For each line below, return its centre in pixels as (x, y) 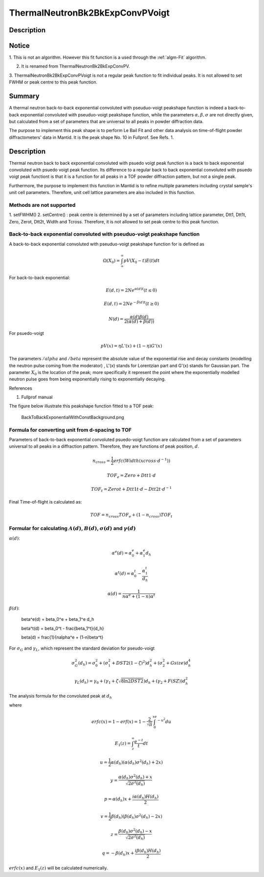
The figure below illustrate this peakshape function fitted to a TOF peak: (81, 406)
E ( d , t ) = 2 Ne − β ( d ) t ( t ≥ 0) (131, 303)
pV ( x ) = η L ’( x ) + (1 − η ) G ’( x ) (131, 346)
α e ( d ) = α (122, 552)
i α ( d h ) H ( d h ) (145, 797)
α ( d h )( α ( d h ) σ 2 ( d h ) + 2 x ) (137, 762)
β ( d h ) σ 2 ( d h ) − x (135, 831)
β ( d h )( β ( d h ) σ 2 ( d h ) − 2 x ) (137, 816)
